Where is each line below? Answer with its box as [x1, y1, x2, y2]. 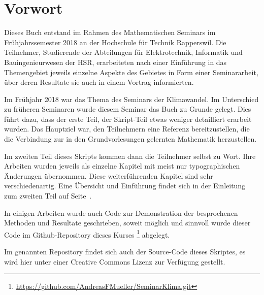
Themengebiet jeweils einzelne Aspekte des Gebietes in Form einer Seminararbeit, [4, 67, 258, 77]
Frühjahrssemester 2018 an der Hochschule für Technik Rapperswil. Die [4, 37, 226, 47]
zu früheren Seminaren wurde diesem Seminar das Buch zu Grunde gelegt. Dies [4, 104, 251, 114]
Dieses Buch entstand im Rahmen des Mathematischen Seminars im [4, 27, 216, 38]
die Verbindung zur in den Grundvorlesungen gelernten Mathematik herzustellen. [4, 134, 257, 144]
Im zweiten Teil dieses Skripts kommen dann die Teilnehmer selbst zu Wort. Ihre [4, 150, 256, 161]
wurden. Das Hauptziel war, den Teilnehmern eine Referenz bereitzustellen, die [4, 123, 250, 134]
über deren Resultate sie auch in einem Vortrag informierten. [4, 77, 194, 87]
